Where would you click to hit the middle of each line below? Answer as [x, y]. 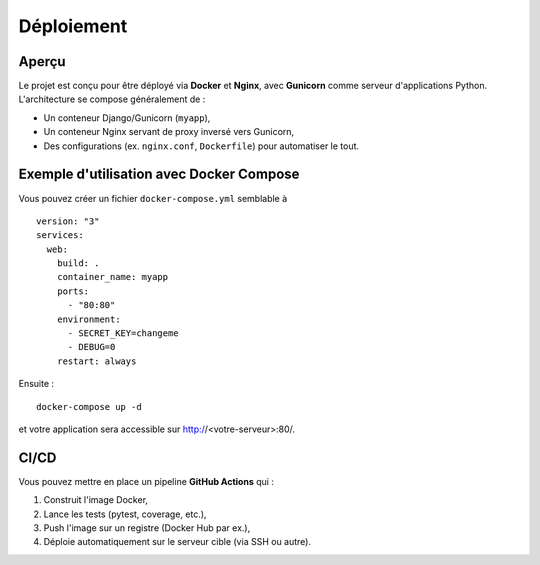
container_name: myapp [112, 277]
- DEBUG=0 [91, 347]
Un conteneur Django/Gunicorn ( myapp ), [127, 117]
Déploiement [73, 26]
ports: [73, 291]
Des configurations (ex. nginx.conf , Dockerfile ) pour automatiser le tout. [201, 146]
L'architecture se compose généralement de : [112, 99]
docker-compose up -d [89, 406]
